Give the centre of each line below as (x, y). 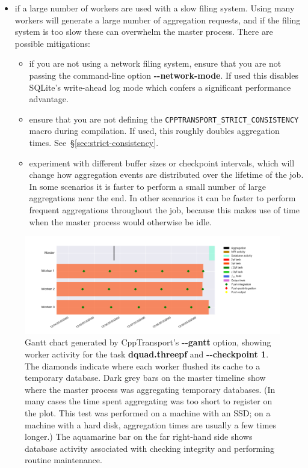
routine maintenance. (63, 460)
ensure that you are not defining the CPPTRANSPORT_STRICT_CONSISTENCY (164, 119)
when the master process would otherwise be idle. (120, 221)
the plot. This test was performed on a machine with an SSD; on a (148, 413)
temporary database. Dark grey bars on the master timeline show (145, 378)
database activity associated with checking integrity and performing (149, 448)
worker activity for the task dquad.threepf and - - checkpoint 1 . (147, 354)
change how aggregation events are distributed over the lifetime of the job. (166, 175)
